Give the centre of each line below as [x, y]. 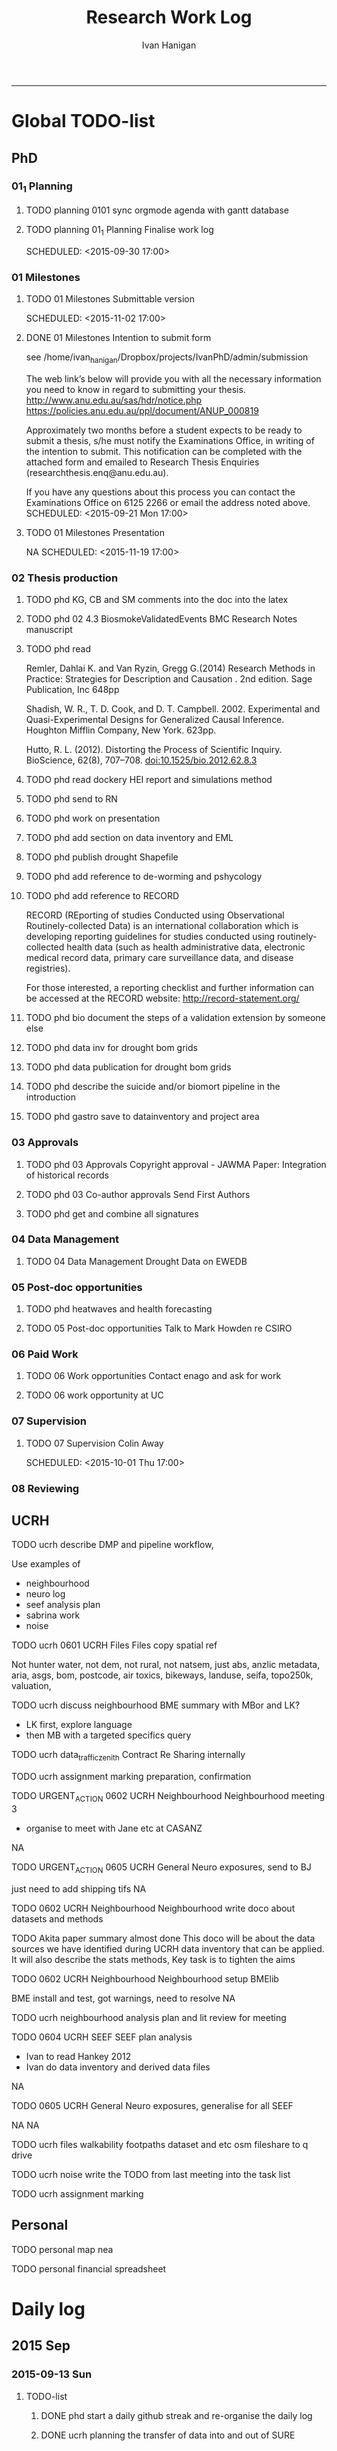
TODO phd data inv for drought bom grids [111, 1048]
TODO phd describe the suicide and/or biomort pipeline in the [153, 1087]
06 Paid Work [45, 1354]
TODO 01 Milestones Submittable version [110, 299]
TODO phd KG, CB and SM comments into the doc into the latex [157, 600]
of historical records [67, 1175]
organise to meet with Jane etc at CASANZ [114, 1828]
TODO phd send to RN [71, 799]
